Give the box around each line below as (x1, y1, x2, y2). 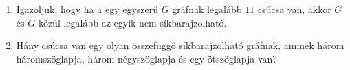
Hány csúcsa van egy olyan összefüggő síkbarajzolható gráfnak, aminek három (16, 38, 344, 52)
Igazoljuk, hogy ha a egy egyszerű (16, 2, 159, 16)
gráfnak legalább (172, 2, 242, 16)
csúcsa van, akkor (257, 2, 331, 16)
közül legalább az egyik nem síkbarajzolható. (38, 15, 227, 29)
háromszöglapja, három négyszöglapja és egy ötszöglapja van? (16, 51, 277, 65)
